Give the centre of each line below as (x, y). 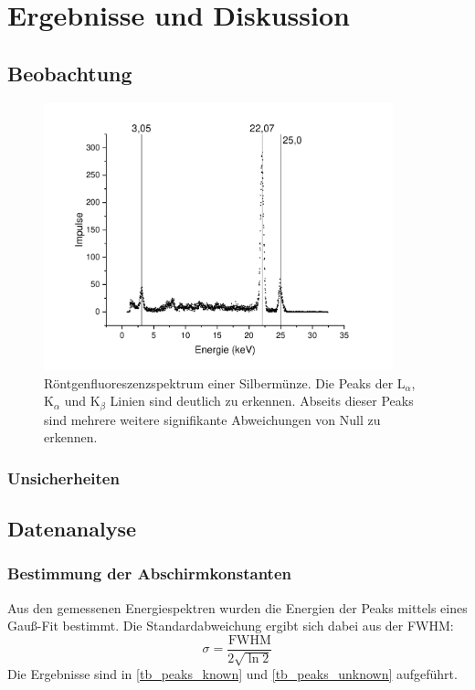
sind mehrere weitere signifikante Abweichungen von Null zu (212, 419)
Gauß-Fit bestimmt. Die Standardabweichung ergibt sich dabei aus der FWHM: (231, 626)
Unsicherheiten (63, 478)
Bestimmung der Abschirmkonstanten (149, 573)
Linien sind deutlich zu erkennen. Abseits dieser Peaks (262, 401)
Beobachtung (70, 73)
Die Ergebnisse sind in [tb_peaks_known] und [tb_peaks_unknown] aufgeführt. (232, 674)
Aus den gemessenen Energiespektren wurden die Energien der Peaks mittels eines (237, 607)
